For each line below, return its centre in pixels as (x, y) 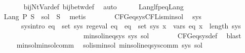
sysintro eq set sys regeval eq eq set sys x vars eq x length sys (131, 26)
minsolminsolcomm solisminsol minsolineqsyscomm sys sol (109, 45)
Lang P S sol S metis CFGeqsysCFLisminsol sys (102, 16)
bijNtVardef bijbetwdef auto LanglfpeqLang (103, 6)
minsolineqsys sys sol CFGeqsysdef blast (162, 35)
